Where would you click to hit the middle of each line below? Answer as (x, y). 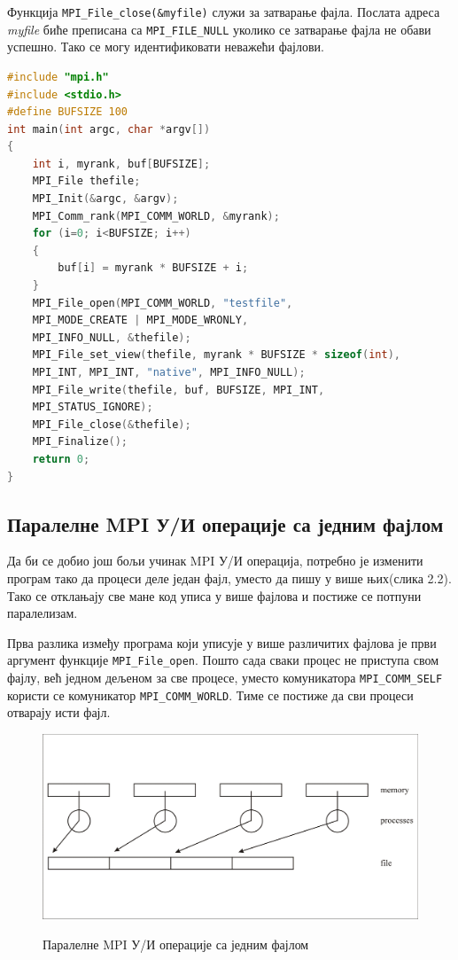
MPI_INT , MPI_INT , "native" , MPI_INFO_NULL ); (169, 372)
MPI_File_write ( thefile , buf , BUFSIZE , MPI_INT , (179, 390)
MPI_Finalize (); (80, 442)
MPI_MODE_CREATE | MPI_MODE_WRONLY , (140, 320)
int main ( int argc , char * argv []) (109, 129)
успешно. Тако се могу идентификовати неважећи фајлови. (166, 47)
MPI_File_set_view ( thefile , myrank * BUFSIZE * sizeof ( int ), (216, 355)
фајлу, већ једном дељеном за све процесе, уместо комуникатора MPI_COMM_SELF (225, 677)
